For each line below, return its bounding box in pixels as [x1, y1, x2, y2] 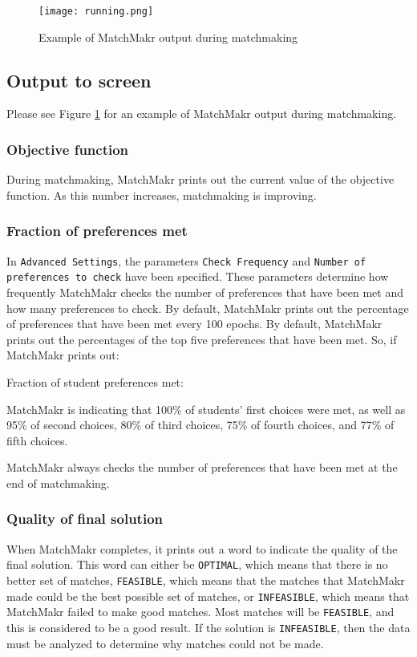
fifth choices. [6, 432, 68, 448]
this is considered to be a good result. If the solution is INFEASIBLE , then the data [6, 618, 411, 635]
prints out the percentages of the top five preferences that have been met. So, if [6, 331, 397, 347]
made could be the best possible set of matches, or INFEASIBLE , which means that [6, 587, 410, 604]
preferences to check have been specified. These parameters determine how [6, 268, 389, 285]
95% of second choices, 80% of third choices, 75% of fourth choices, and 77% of [6, 416, 395, 433]
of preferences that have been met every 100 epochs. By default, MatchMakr [6, 315, 383, 332]
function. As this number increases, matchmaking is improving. [6, 186, 317, 203]
